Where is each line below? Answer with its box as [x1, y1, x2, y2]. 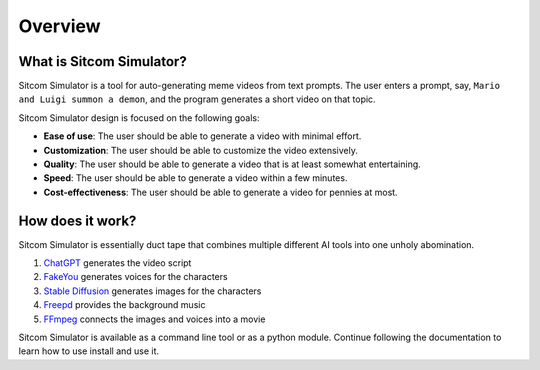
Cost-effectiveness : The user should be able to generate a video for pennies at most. [43, 186, 399, 198]
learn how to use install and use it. [18, 345, 160, 357]
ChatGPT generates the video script [43, 257, 192, 269]
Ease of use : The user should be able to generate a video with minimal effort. [43, 130, 362, 142]
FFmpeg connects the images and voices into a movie [43, 313, 266, 325]
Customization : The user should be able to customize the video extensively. [43, 144, 359, 156]
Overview [18, 15, 101, 37]
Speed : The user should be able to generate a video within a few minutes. [43, 172, 348, 184]
